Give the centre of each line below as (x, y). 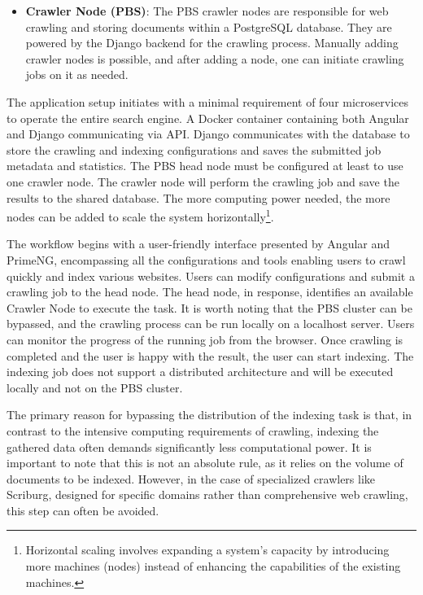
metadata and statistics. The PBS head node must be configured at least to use (205, 166)
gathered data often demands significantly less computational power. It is (189, 446)
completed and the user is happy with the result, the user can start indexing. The (210, 355)
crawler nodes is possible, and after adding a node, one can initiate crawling (215, 58)
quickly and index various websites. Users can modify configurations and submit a (211, 276)
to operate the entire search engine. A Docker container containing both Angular (208, 118)
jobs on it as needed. (77, 74)
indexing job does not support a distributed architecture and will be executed (200, 372)
